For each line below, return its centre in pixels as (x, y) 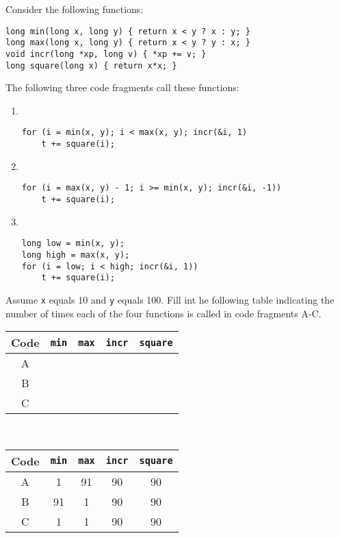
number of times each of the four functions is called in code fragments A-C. (164, 313)
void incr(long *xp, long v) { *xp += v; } (106, 54)
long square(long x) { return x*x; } (91, 65)
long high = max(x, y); (76, 255)
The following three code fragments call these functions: (122, 87)
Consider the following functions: (75, 9)
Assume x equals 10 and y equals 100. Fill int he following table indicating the (170, 299)
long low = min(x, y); (73, 244)
